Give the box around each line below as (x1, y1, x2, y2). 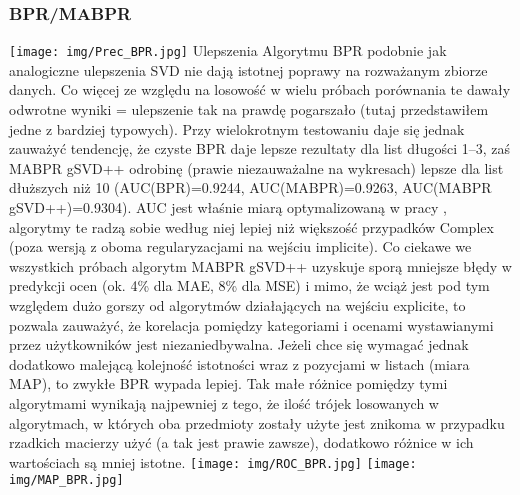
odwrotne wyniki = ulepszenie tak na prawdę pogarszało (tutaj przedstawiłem (9, 99, 489, 120)
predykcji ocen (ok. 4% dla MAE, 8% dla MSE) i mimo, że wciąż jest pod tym (9, 275, 490, 296)
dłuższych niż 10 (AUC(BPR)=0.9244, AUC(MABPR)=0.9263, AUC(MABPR (9, 177, 492, 198)
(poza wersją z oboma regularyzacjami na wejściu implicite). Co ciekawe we (9, 236, 472, 257)
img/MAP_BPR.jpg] (9, 473, 124, 488)
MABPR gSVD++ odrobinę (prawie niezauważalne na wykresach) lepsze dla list (9, 157, 504, 178)
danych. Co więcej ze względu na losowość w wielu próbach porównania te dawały (9, 79, 511, 100)
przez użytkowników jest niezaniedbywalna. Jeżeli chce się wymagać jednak (9, 334, 469, 355)
